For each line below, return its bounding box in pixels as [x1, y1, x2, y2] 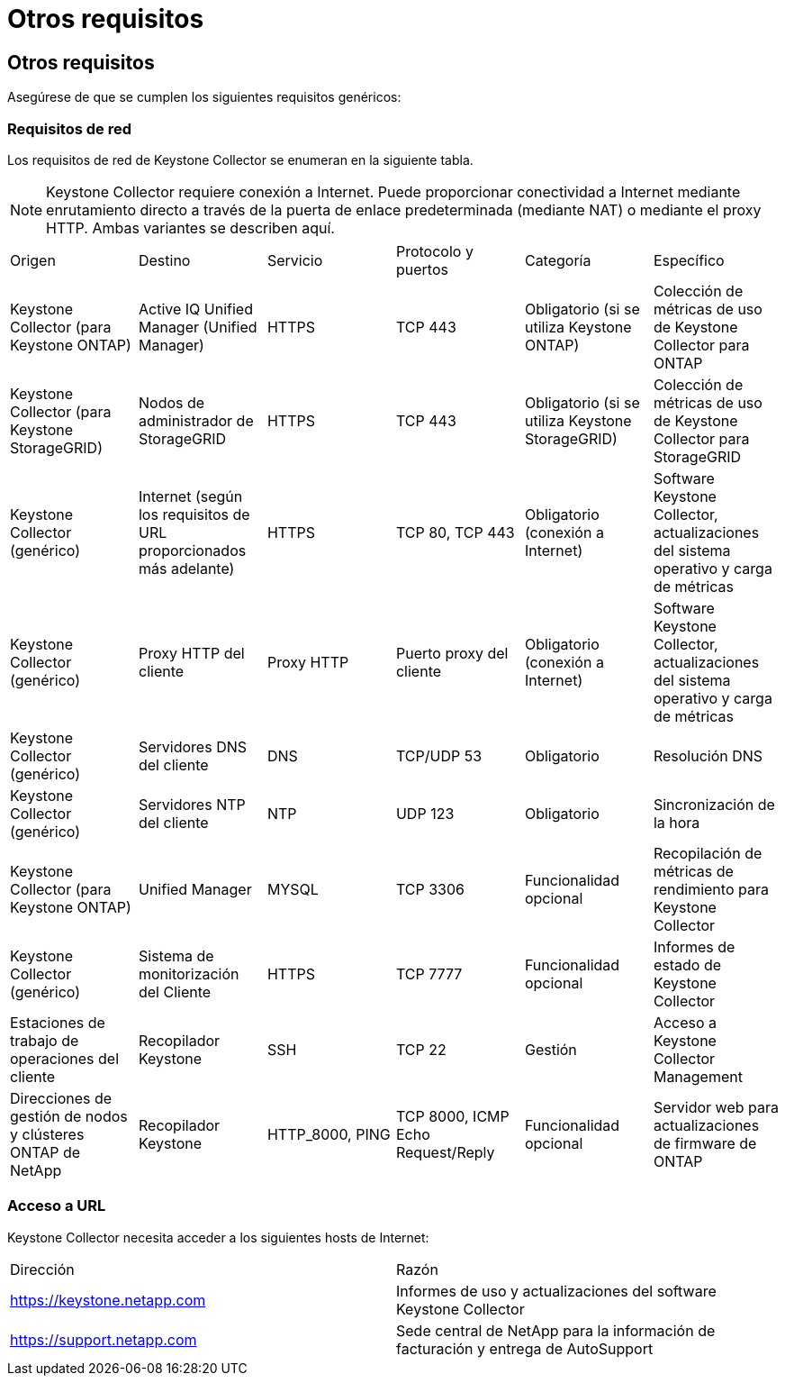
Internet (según [138, 487, 243, 505]
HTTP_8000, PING [266, 1124, 391, 1143]
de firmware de [653, 1133, 757, 1152]
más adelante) [138, 559, 235, 578]
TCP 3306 [395, 879, 465, 898]
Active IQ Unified [138, 299, 253, 318]
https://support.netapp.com [10, 1330, 197, 1349]
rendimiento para [653, 879, 769, 898]
